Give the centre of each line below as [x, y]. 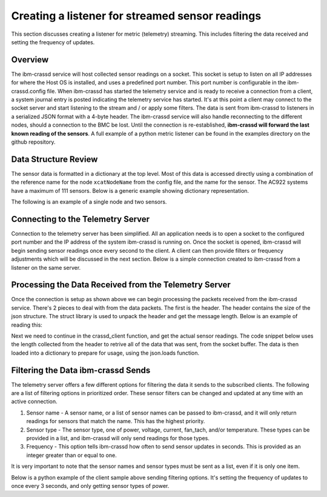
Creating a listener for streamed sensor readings [136, 16]
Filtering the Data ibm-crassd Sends [81, 370]
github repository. [33, 142]
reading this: [27, 325]
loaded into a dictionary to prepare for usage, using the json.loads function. [105, 353]
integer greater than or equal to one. [72, 455]
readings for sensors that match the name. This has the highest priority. [116, 421]
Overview [30, 60]
